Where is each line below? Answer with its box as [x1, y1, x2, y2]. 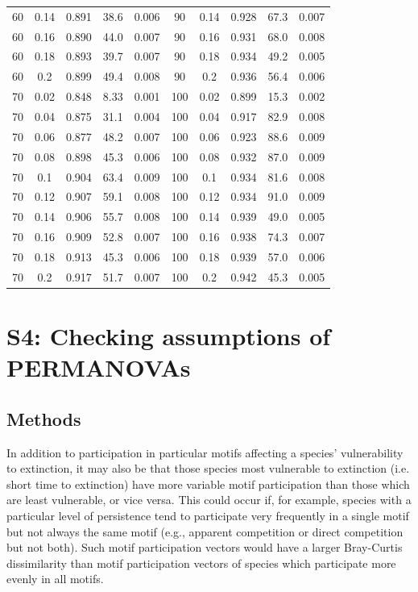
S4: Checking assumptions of [6, 319, 331, 352]
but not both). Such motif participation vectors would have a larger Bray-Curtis [6, 539, 403, 556]
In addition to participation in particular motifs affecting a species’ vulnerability [6, 444, 404, 461]
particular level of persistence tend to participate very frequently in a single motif [6, 507, 409, 523]
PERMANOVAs [6, 351, 191, 384]
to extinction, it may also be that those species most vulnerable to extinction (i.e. [6, 460, 410, 477]
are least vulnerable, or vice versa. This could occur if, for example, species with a [6, 491, 412, 508]
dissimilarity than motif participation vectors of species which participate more [6, 554, 396, 571]
